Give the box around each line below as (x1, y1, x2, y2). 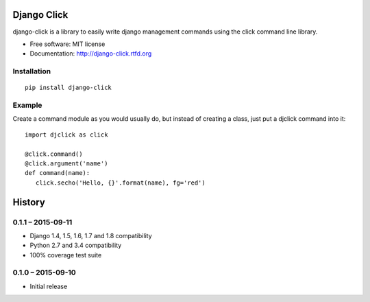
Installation (12, 67, 51, 76)
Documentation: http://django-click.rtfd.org (29, 49, 152, 58)
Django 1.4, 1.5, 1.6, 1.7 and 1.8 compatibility (29, 231, 152, 240)
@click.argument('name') (25, 159, 108, 167)
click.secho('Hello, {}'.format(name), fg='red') (35, 178, 206, 187)
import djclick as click (25, 130, 108, 139)
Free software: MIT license (29, 40, 106, 48)
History (12, 196, 46, 208)
